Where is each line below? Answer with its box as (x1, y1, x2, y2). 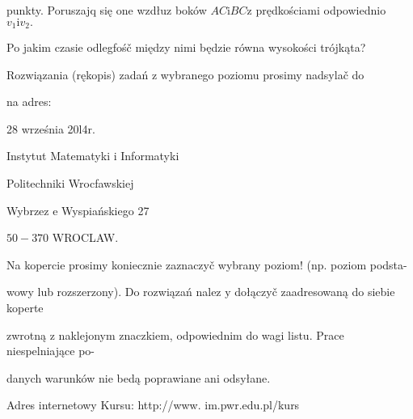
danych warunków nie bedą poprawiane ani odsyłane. (6, 369, 271, 386)
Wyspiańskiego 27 (61, 201, 150, 218)
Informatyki (120, 147, 179, 164)
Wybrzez (6, 201, 49, 218)
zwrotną (6, 326, 47, 343)
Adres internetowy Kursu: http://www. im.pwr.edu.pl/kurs (6, 396, 300, 413)
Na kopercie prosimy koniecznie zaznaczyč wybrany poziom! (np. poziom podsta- (6, 256, 407, 273)
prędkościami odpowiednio (255, 2, 386, 18)
